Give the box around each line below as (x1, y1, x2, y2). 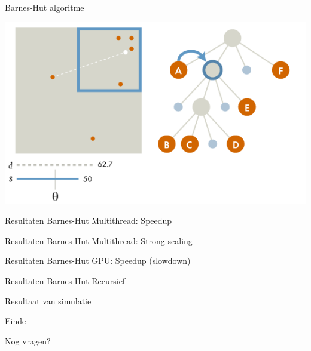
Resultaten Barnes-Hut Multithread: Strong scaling (5, 234, 193, 247)
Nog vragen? (5, 334, 51, 347)
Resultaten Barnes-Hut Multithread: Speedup (5, 214, 172, 227)
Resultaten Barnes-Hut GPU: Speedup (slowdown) (5, 254, 191, 267)
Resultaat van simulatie (5, 294, 92, 307)
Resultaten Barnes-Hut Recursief (5, 274, 126, 287)
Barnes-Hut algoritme (5, 1, 84, 13)
